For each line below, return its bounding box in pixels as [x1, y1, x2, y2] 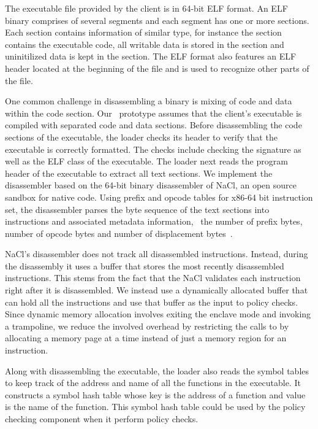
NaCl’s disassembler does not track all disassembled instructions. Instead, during [5, 247, 308, 260]
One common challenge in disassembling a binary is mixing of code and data [5, 95, 292, 107]
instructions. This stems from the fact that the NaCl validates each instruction [5, 271, 301, 284]
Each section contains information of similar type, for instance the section [5, 26, 282, 39]
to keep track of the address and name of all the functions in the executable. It [5, 376, 301, 389]
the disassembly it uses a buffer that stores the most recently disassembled [5, 259, 284, 272]
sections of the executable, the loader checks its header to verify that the [5, 130, 278, 143]
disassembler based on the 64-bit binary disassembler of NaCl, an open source [5, 179, 297, 191]
